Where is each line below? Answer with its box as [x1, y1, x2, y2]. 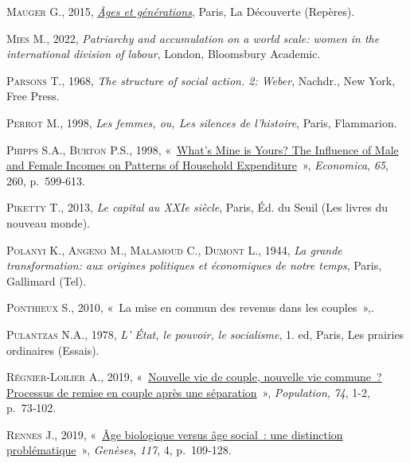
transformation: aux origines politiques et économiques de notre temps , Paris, [6, 257, 382, 274]
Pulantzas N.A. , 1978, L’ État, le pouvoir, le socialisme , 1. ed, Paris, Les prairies [6, 325, 404, 342]
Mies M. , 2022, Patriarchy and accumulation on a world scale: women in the [6, 29, 380, 46]
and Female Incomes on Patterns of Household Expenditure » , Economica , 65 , [6, 157, 389, 173]
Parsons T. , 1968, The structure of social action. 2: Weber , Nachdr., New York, [6, 72, 396, 88]
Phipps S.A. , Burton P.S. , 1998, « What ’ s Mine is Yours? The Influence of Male [6, 141, 399, 158]
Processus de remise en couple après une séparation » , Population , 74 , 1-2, [6, 383, 370, 400]
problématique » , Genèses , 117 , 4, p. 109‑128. [6, 442, 232, 458]
